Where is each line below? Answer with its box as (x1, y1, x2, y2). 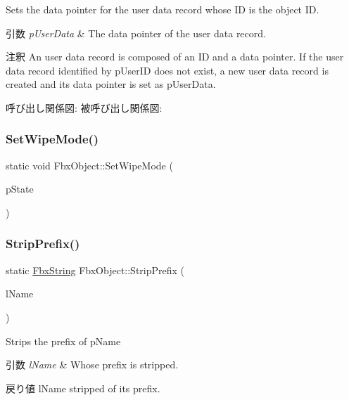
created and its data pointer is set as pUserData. (6, 77, 216, 91)
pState (6, 181, 34, 196)
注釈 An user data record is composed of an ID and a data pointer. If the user (6, 49, 344, 64)
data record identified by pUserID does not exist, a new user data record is (6, 63, 329, 77)
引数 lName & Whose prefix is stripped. (6, 357, 179, 372)
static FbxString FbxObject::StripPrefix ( (6, 262, 185, 277)
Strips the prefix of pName (6, 333, 121, 348)
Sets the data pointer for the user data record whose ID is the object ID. (6, 2, 319, 16)
